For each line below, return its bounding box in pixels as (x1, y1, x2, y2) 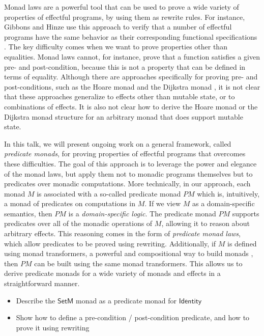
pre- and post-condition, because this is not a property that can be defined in (4, 61, 246, 72)
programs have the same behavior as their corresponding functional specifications (4, 31, 257, 42)
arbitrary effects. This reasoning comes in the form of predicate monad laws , (4, 228, 241, 239)
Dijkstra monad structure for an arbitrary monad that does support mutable (4, 111, 243, 122)
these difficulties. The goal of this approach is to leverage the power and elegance (4, 158, 257, 169)
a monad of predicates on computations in (4, 198, 136, 209)
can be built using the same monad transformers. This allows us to (34, 258, 243, 268)
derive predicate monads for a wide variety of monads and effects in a (4, 268, 221, 278)
